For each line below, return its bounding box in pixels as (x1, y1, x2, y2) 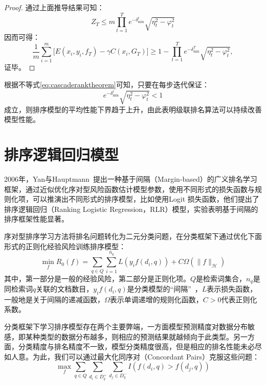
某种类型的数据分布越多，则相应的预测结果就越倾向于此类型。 (25, 331, 233, 342)
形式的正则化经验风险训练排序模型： (4, 240, 126, 251)
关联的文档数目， (36, 283, 94, 294)
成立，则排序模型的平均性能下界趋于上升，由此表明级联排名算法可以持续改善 (4, 104, 262, 114)
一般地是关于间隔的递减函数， (4, 294, 104, 304)
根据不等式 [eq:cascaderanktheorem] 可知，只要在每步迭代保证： (4, 79, 209, 90)
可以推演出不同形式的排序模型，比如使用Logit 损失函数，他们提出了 (32, 194, 259, 204)
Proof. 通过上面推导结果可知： (4, 2, 104, 12)
